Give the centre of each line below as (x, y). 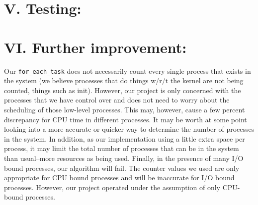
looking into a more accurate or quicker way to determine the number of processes (129, 129)
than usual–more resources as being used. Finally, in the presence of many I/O (124, 158)
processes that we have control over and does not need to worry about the (117, 100)
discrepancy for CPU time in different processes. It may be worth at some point (126, 119)
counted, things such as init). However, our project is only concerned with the (123, 90)
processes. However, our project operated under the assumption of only (112, 187)
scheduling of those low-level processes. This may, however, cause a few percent (125, 109)
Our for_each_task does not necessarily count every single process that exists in (128, 71)
